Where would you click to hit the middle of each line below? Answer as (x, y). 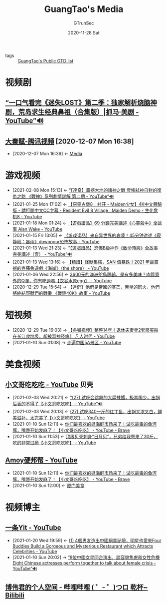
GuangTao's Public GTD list (46, 60)
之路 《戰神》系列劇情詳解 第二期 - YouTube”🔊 (65, 196)
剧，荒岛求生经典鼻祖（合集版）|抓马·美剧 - (72, 112)
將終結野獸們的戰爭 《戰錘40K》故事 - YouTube (61, 293)
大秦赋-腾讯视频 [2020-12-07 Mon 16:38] (70, 141)
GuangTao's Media (84, 9)
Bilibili (15, 596)
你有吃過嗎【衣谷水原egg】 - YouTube (73, 281)
